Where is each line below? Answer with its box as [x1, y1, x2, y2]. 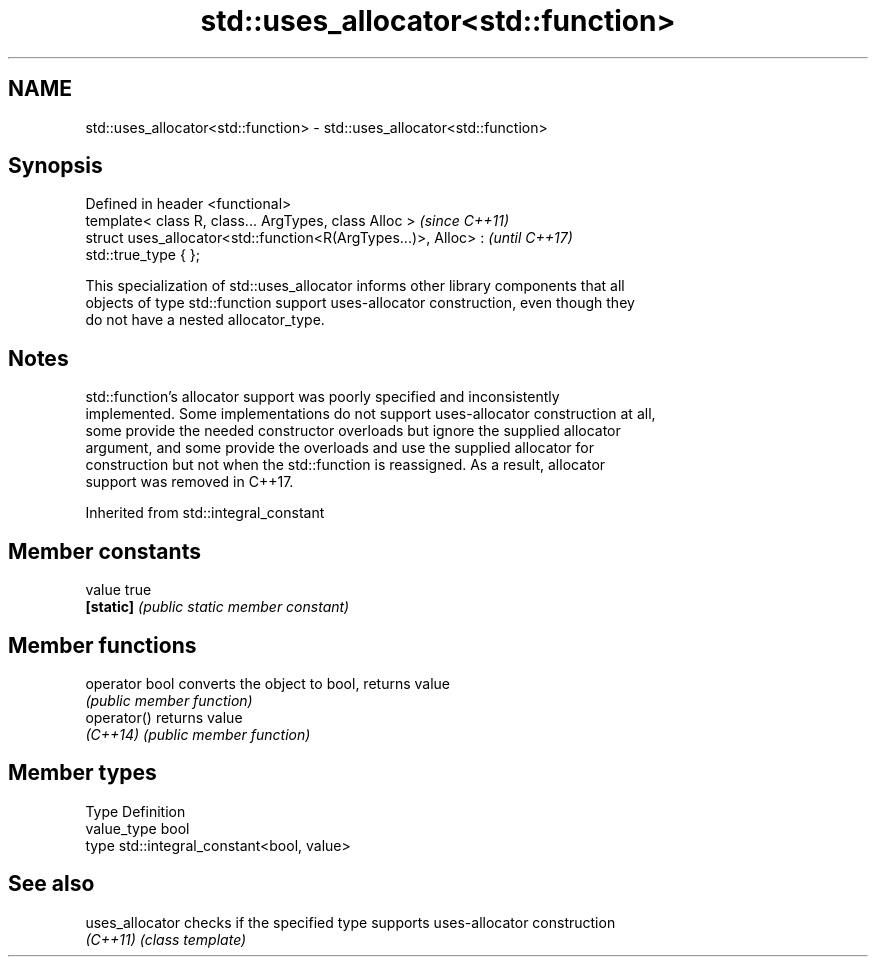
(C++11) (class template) [85, 930, 247, 948]
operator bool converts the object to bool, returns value [85, 674, 450, 692]
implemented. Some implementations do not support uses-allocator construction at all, [85, 405, 656, 423]
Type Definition [85, 802, 186, 820]
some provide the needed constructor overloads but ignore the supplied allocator [85, 422, 621, 440]
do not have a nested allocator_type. [85, 311, 325, 329]
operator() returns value [85, 708, 243, 726]
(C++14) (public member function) [85, 725, 311, 743]
